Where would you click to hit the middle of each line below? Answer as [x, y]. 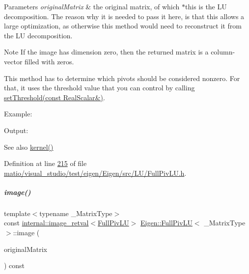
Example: [18, 114]
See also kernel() [29, 147]
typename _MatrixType [76, 213]
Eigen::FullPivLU [166, 223]
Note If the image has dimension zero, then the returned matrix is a [106, 52]
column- [223, 52]
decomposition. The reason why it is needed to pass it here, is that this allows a [124, 16]
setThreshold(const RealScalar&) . [55, 97]
